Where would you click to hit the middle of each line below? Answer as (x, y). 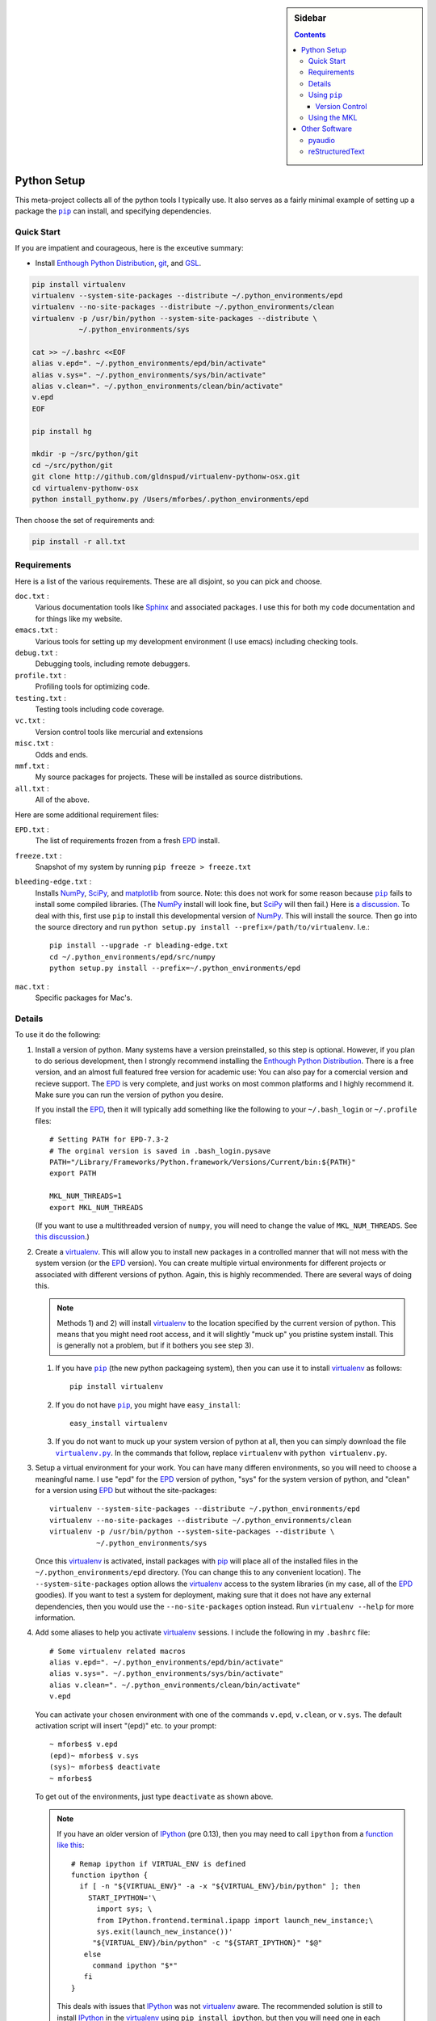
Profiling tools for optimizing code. (92, 686)
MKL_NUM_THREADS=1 (86, 1196)
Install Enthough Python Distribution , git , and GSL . (118, 263)
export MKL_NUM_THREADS (96, 1207)
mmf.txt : (32, 766)
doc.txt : (32, 596)
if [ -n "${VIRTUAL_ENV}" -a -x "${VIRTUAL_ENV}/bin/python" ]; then (220, 1886)
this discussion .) (63, 1237)
